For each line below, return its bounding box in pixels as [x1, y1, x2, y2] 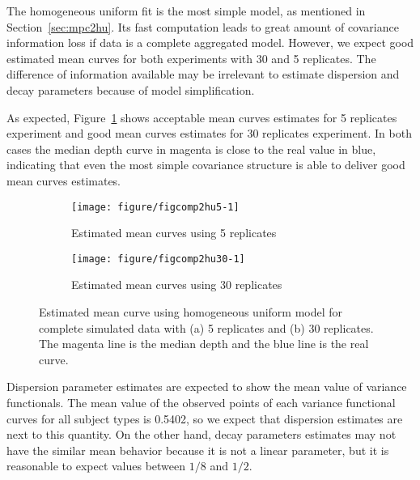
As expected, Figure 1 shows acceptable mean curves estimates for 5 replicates [6, 108, 397, 125]
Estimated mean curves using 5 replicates [71, 224, 277, 241]
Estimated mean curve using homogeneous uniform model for [39, 304, 343, 321]
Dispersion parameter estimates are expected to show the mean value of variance [6, 378, 407, 395]
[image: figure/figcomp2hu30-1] [71, 253, 245, 265]
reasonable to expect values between [6, 457, 186, 474]
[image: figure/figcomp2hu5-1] [71, 201, 240, 213]
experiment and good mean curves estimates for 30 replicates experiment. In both [6, 125, 412, 142]
